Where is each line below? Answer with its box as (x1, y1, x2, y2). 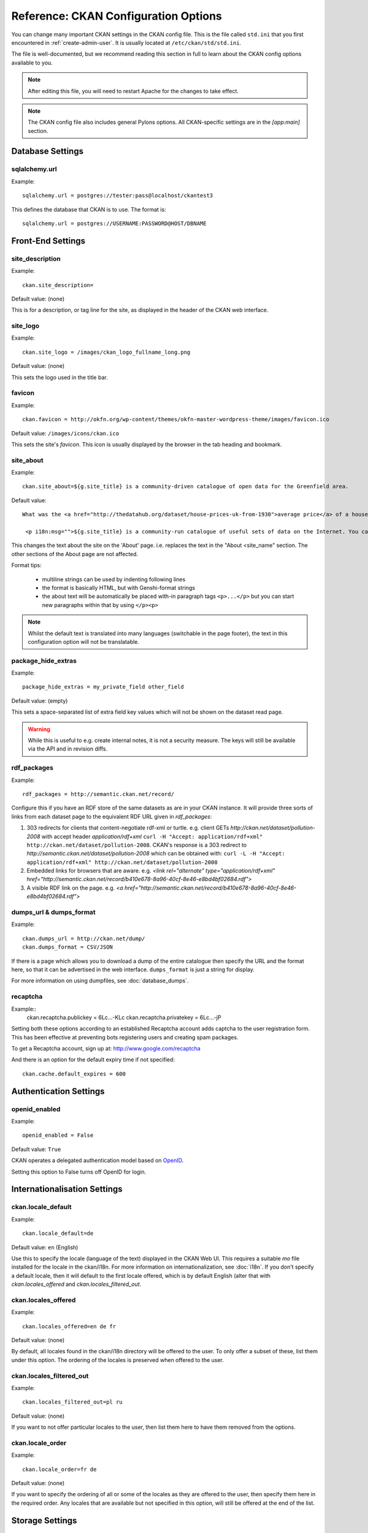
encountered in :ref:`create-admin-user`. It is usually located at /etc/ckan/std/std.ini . (11, 39, 242, 46)
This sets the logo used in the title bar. (11, 373, 108, 381)
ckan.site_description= (22, 281, 94, 288)
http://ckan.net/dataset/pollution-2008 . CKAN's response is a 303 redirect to (26, 841, 247, 849)
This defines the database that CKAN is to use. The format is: (11, 205, 166, 213)
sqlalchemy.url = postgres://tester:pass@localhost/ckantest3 (22, 192, 213, 199)
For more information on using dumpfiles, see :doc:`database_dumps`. (11, 977, 190, 984)
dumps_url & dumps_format (11, 908, 96, 917)
